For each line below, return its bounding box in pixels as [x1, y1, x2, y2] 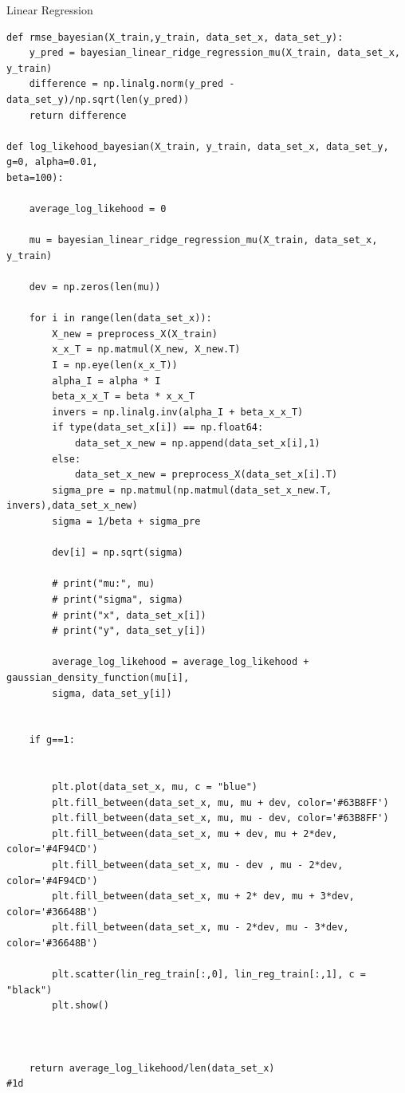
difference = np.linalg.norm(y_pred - [29, 78, 235, 90]
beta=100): [6, 171, 64, 183]
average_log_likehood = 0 [29, 203, 167, 215]
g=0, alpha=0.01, [6, 156, 98, 168]
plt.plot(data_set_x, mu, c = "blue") [52, 781, 258, 793]
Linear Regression [6, 2, 93, 18]
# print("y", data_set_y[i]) [52, 625, 206, 637]
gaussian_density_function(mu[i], [6, 671, 190, 683]
